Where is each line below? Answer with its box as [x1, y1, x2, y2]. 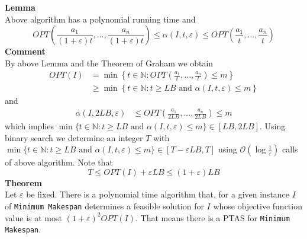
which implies [5, 120, 54, 132]
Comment [5, 45, 46, 58]
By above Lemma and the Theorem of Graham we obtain [5, 56, 214, 69]
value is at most [5, 211, 62, 224]
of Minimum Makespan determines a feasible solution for [5, 200, 204, 212]
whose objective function [213, 200, 302, 212]
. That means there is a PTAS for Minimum [135, 211, 290, 224]
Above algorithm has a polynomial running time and [5, 12, 196, 25]
